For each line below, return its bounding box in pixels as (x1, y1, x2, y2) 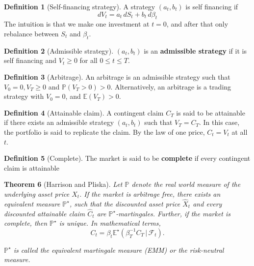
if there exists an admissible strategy (4, 117, 114, 127)
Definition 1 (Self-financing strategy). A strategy (4, 1, 155, 11)
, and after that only (166, 19, 229, 29)
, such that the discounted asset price (70, 198, 180, 208)
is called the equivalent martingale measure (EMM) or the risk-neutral (13, 244, 224, 255)
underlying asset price (4, 188, 70, 199)
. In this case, (199, 117, 240, 127)
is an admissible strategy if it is (144, 45, 247, 56)
